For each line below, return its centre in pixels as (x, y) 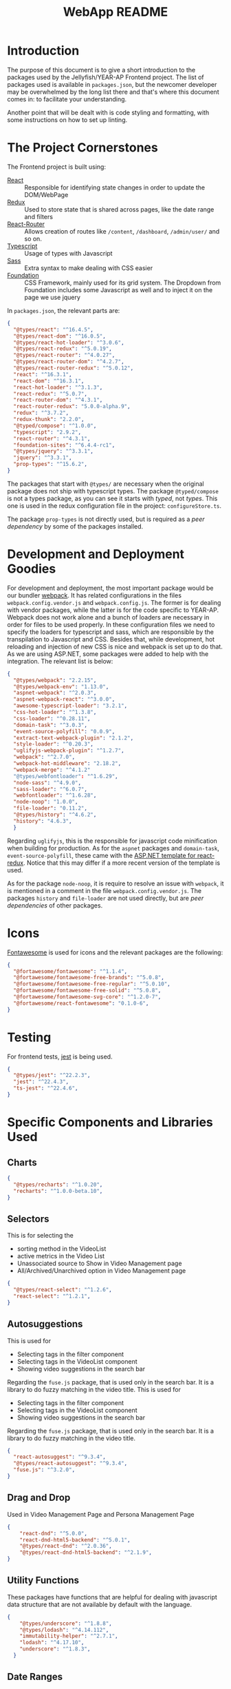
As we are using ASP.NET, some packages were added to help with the (108, 654)
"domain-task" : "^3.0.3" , (51, 725)
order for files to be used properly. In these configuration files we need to (111, 624)
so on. (33, 238)
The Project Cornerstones (82, 148)
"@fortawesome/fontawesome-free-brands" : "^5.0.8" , (89, 978)
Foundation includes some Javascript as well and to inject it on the (119, 289)
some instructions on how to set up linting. (67, 120)
